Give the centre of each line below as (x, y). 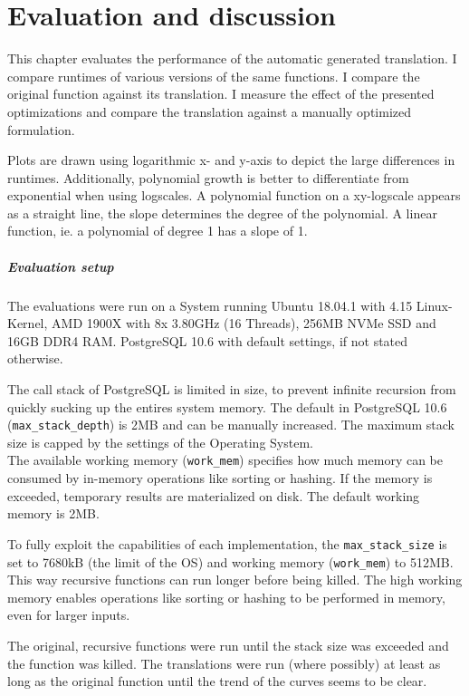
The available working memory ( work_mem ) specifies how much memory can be (225, 460)
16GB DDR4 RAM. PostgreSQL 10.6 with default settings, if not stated (208, 340)
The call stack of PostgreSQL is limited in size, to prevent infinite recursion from (232, 389)
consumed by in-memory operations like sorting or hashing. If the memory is (220, 478)
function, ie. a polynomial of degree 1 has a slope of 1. (158, 231)
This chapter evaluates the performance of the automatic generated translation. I (232, 58)
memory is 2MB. (53, 513)
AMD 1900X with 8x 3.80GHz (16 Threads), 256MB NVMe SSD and (244, 323)
